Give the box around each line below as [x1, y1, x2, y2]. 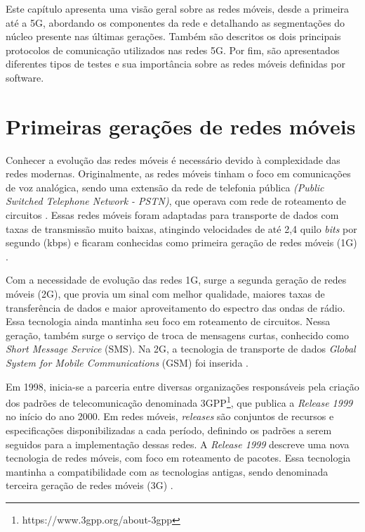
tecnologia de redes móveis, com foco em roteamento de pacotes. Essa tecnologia [6, 450, 351, 465]
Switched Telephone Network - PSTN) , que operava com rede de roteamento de [6, 194, 347, 208]
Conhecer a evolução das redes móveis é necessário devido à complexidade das [6, 152, 340, 167]
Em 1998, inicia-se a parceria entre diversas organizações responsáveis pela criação [6, 379, 359, 393]
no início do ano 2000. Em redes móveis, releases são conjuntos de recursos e [6, 409, 334, 424]
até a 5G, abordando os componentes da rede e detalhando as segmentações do [6, 15, 345, 30]
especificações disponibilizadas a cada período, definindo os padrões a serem [6, 423, 332, 438]
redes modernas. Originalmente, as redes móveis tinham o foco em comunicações [6, 166, 351, 181]
